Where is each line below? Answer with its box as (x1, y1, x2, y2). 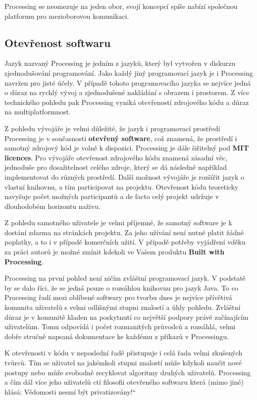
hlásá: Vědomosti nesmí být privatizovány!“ (4, 386, 136, 397)
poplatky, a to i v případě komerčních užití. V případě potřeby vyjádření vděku (4, 237, 246, 247)
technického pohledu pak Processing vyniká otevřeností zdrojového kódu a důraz (4, 97, 249, 107)
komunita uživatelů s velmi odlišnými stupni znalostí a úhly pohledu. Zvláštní (4, 302, 241, 312)
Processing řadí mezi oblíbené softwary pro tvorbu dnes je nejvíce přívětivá (4, 292, 232, 302)
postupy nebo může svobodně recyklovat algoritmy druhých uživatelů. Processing (4, 367, 251, 377)
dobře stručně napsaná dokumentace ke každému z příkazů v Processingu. (4, 331, 229, 341)
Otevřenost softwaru (4, 35, 111, 50)
